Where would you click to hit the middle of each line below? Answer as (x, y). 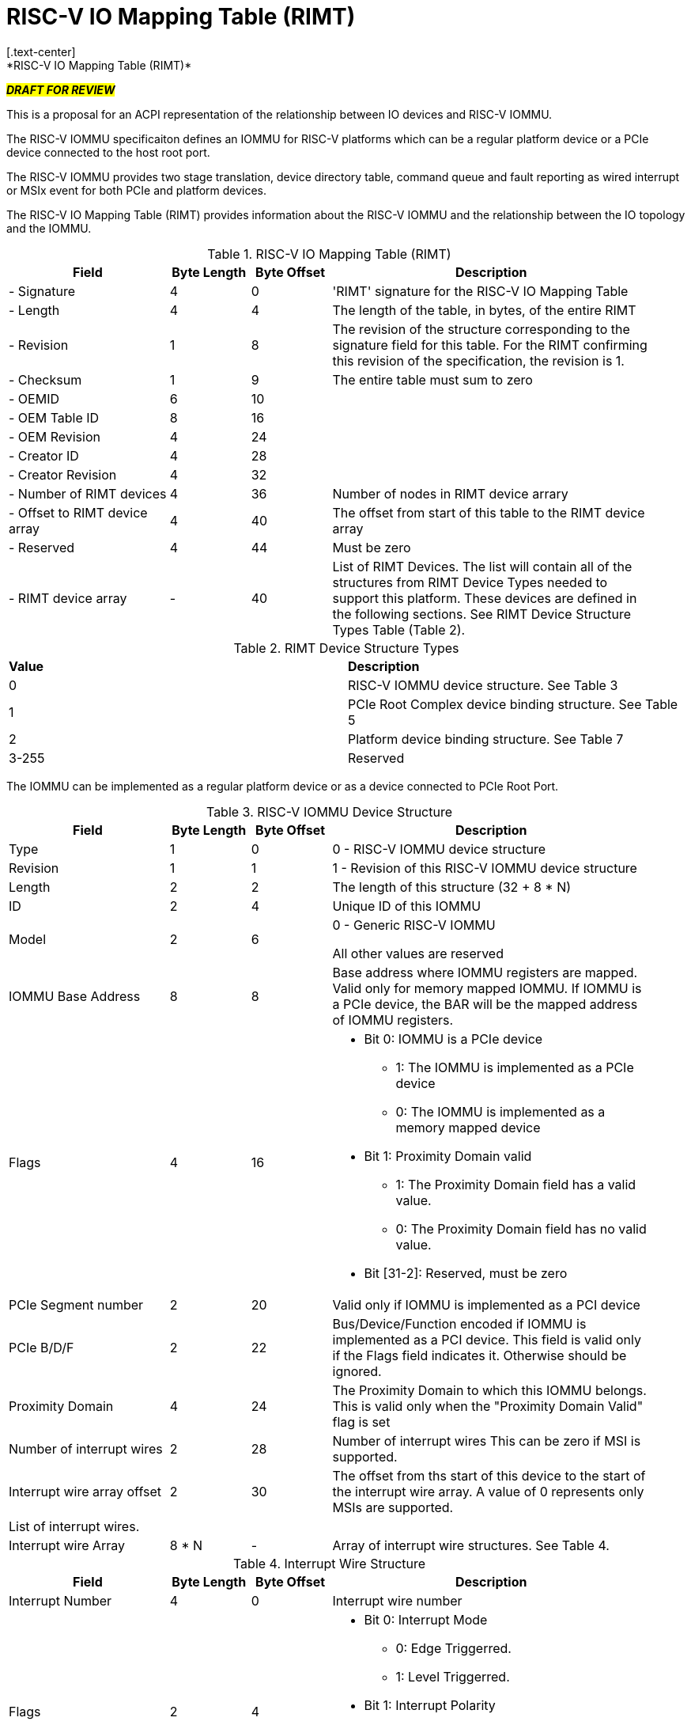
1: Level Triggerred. (453, 1676)
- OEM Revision (55, 436)
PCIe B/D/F (42, 1347)
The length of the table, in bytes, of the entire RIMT (484, 310)
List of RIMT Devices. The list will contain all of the (482, 566)
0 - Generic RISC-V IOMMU (414, 925)
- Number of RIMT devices (88, 493)
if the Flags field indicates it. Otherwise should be (480, 1355)
